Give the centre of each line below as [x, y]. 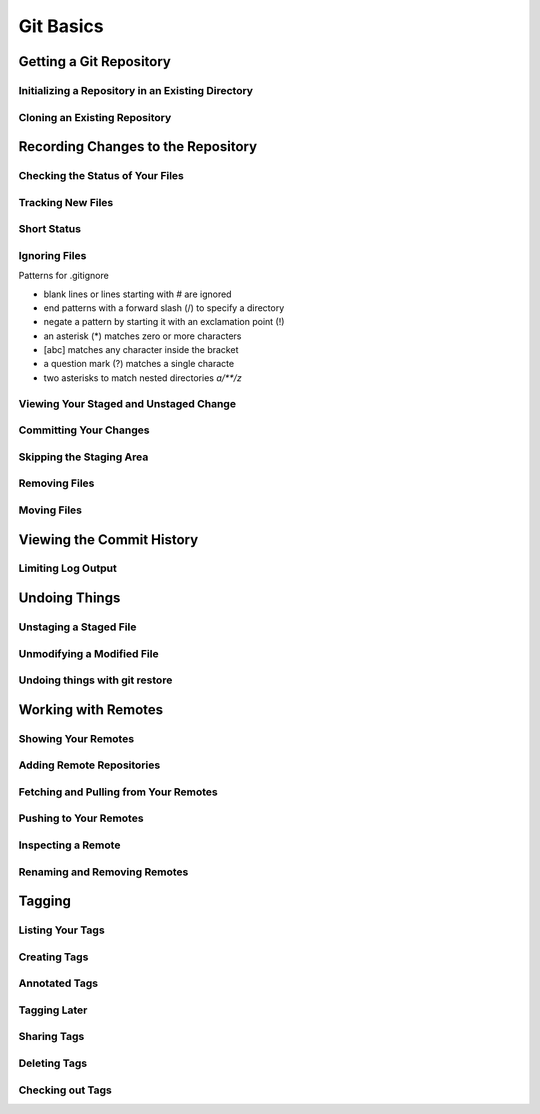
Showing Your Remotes [76, 738]
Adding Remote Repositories [89, 765]
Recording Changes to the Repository [138, 146]
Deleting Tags [53, 1063]
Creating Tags [53, 957]
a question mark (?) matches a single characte [139, 364]
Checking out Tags [65, 1090]
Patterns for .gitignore [63, 276]
